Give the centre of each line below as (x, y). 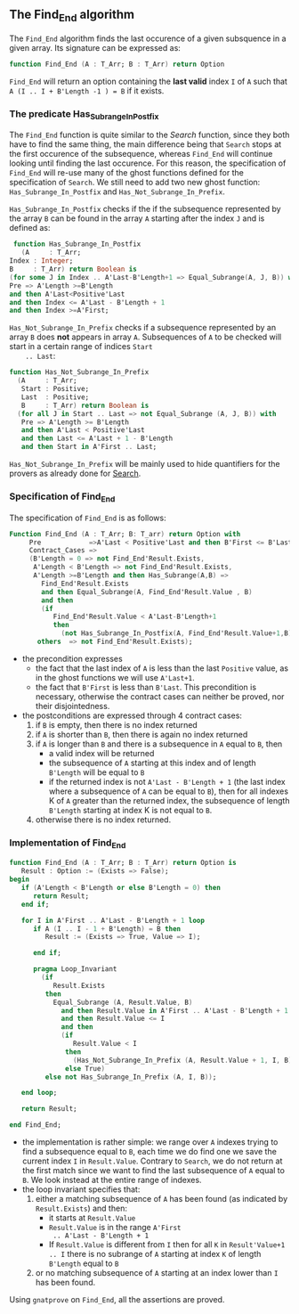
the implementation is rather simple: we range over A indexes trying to (150, 1142)
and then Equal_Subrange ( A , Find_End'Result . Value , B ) (147, 592)
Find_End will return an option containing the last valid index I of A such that (148, 81)
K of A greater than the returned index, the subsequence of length (169, 800)
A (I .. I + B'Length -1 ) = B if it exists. (87, 90)
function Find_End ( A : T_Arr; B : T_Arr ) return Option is (123, 863)
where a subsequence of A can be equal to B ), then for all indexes (169, 791)
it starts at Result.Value (92, 1218)
